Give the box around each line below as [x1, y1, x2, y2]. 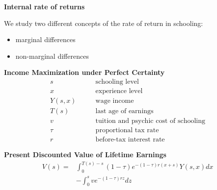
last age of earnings [95, 108, 154, 115]
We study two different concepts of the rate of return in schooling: [4, 18, 203, 28]
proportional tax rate [95, 127, 159, 134]
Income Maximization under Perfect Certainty [4, 67, 165, 77]
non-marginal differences [15, 50, 89, 61]
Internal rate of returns [4, 1, 85, 11]
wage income [95, 97, 134, 105]
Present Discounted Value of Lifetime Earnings [4, 149, 166, 160]
